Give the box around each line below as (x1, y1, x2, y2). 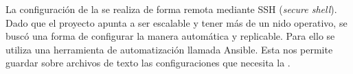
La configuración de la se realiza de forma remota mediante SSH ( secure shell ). (5, 2, 337, 16)
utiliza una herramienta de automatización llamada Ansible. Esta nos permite (5, 42, 333, 56)
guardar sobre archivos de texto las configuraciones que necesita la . (5, 56, 291, 70)
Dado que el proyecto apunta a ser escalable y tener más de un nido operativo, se (5, 15, 348, 29)
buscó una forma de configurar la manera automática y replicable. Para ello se (5, 29, 335, 43)
